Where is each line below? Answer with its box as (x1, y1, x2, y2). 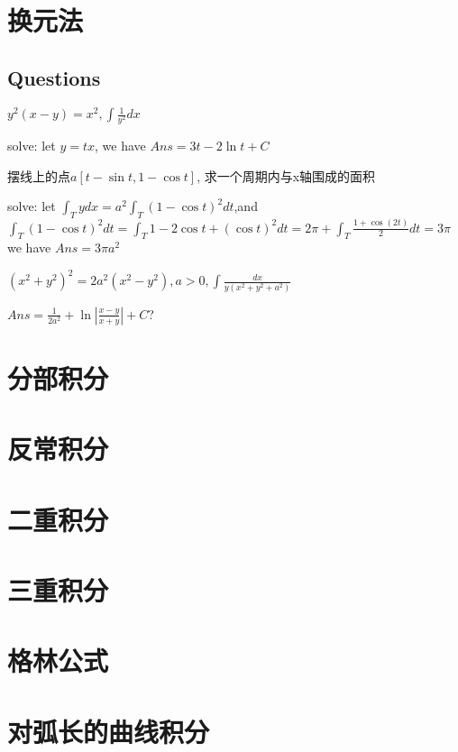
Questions (7, 63, 101, 91)
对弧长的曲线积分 (7, 712, 210, 749)
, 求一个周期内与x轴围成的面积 (197, 166, 376, 185)
